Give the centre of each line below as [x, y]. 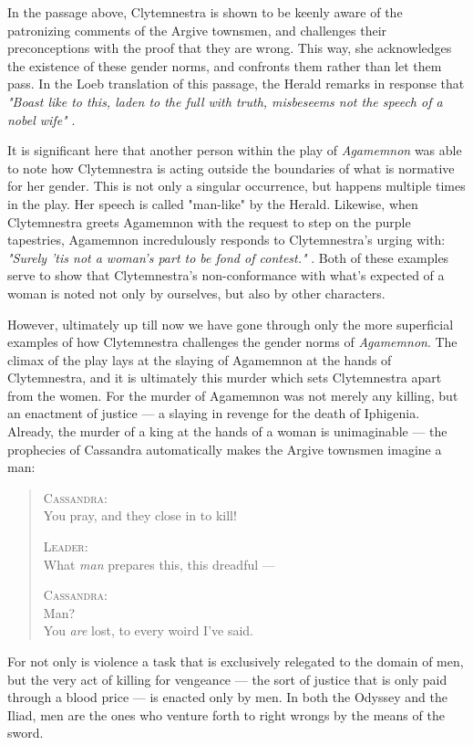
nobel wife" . [41, 119]
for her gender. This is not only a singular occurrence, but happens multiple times [236, 186]
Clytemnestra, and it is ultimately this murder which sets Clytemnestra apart [225, 378]
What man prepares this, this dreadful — [159, 564]
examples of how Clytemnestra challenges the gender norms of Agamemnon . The [232, 342]
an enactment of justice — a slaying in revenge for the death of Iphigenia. [214, 413]
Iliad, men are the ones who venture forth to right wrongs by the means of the [226, 714]
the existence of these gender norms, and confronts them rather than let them [225, 65]
